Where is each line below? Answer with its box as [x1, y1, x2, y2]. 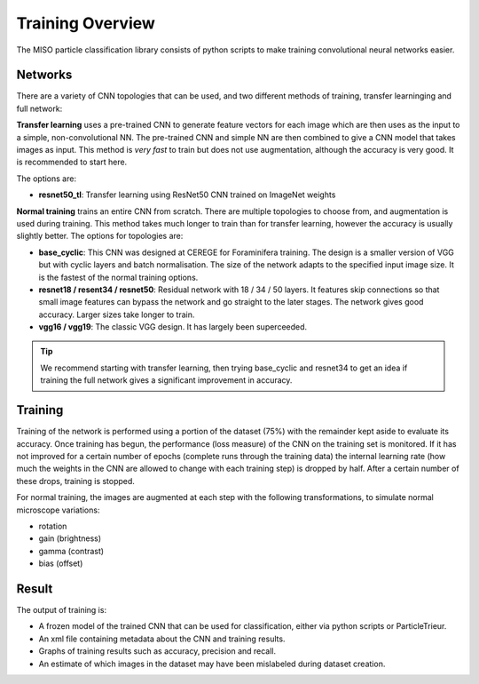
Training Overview [16, 13, 155, 33]
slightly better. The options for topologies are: [16, 231, 184, 242]
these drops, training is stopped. [16, 475, 135, 486]
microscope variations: [16, 505, 100, 515]
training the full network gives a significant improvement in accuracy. [40, 375, 293, 386]
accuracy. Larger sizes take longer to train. [38, 309, 195, 320]
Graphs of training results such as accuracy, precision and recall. [38, 646, 277, 656]
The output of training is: [16, 604, 106, 615]
